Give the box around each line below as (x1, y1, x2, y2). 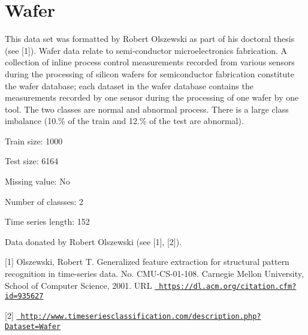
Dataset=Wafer (5, 322, 61, 331)
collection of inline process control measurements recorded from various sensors (5, 56, 295, 68)
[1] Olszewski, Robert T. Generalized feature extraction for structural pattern (5, 255, 289, 268)
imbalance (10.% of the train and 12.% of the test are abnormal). (5, 114, 244, 127)
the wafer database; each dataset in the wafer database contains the (5, 79, 253, 92)
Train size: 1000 (5, 134, 63, 147)
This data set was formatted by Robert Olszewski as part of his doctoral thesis (5, 32, 295, 45)
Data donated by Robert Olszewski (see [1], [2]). (5, 235, 182, 248)
